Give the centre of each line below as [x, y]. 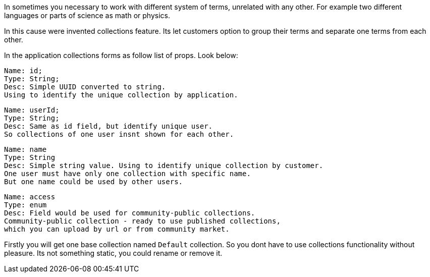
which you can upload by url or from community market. [117, 229]
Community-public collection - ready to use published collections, [142, 221]
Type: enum [25, 205]
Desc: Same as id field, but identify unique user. [109, 126]
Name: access [30, 197]
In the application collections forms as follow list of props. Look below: [121, 55]
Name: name [25, 149]
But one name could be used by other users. [94, 182]
